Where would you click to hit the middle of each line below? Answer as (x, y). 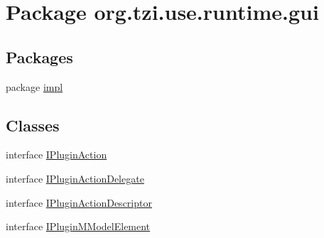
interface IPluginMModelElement (78, 226)
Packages (39, 56)
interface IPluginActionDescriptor (79, 202)
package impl (34, 86)
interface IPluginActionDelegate (75, 178)
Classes (33, 125)
